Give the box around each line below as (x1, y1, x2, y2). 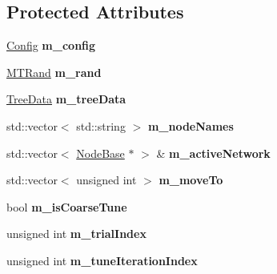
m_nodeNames (147, 117, 234, 134)
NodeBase (76, 144, 125, 161)
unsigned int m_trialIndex (6, 225, 147, 242)
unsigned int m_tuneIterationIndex (6, 252, 198, 268)
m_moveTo (159, 171, 223, 188)
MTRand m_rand (6, 63, 102, 80)
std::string (76, 117, 126, 134)
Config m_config (6, 37, 96, 54)
